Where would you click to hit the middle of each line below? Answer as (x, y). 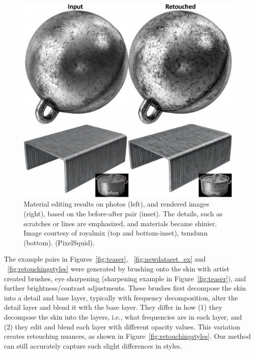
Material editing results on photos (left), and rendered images (116, 204)
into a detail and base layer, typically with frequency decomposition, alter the (121, 297)
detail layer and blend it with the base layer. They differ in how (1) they (113, 307)
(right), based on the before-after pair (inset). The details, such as (123, 213)
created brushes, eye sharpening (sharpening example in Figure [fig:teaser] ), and (125, 278)
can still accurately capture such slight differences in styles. (93, 345)
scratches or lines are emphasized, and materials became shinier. (120, 223)
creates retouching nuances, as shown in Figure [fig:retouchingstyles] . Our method (127, 336)
